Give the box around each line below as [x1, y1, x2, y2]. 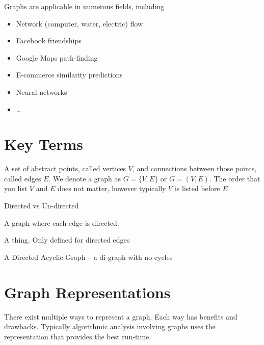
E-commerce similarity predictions [16, 69, 123, 80]
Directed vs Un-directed [4, 200, 79, 211]
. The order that [209, 173, 260, 183]
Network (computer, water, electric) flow [16, 18, 143, 29]
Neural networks [16, 86, 67, 97]
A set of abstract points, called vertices [4, 163, 126, 174]
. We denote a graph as [48, 173, 121, 183]
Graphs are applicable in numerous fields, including [4, 1, 165, 11]
